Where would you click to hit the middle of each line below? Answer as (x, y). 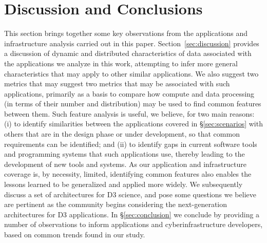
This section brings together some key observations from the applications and (126, 33)
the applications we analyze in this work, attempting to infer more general (121, 63)
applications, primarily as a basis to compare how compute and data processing (129, 93)
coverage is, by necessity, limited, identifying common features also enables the (128, 174)
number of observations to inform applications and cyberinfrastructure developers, (133, 224)
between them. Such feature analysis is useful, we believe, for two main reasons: (129, 113)
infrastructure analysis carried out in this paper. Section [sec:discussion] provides (132, 43)
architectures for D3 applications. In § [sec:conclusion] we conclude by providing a (132, 214)
